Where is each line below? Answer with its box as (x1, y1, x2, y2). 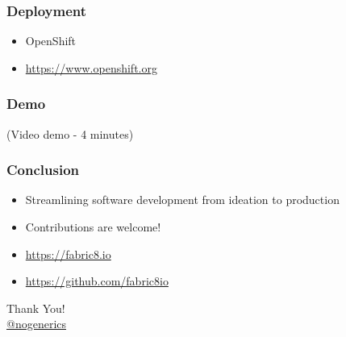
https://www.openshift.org (25, 59, 157, 76)
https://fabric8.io (25, 245, 111, 262)
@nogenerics (6, 315, 67, 332)
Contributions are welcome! (25, 218, 161, 235)
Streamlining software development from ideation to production (25, 191, 340, 208)
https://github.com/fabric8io (25, 273, 169, 289)
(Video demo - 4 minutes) (6, 125, 134, 142)
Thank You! (6, 299, 65, 316)
